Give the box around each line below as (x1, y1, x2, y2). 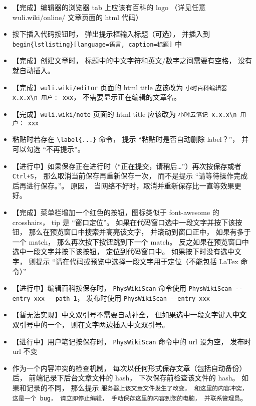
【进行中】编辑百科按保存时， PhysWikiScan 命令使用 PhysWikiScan (12, 283, 232, 293)
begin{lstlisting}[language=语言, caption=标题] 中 (12, 38, 182, 49)
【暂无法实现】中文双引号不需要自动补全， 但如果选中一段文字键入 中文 (12, 309, 246, 320)
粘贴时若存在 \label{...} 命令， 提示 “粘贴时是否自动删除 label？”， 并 (12, 134, 248, 144)
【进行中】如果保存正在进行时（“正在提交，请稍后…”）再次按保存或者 (12, 160, 241, 171)
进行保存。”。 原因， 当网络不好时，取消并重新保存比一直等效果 (26, 180, 234, 190)
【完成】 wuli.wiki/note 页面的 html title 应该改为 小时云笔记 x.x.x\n (12, 108, 237, 119)
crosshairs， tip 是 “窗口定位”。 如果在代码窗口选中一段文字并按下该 (12, 217, 235, 227)
